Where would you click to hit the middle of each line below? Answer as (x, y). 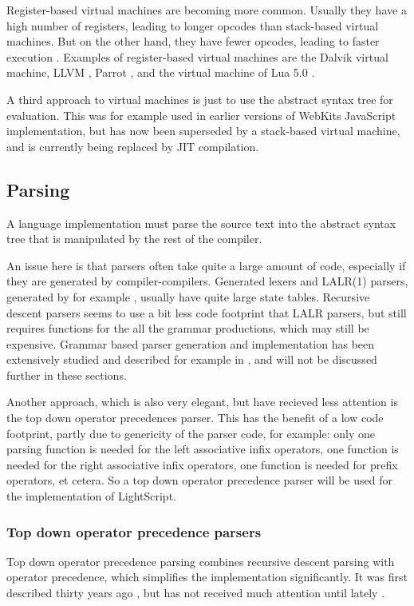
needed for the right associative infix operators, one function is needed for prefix (202, 464)
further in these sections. (67, 375)
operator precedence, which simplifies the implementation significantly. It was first (207, 577)
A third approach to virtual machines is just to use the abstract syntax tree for (200, 99)
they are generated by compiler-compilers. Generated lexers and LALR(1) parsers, (207, 281)
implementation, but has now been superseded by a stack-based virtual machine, (203, 131)
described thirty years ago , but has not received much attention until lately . (196, 593)
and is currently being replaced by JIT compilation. (133, 146)
